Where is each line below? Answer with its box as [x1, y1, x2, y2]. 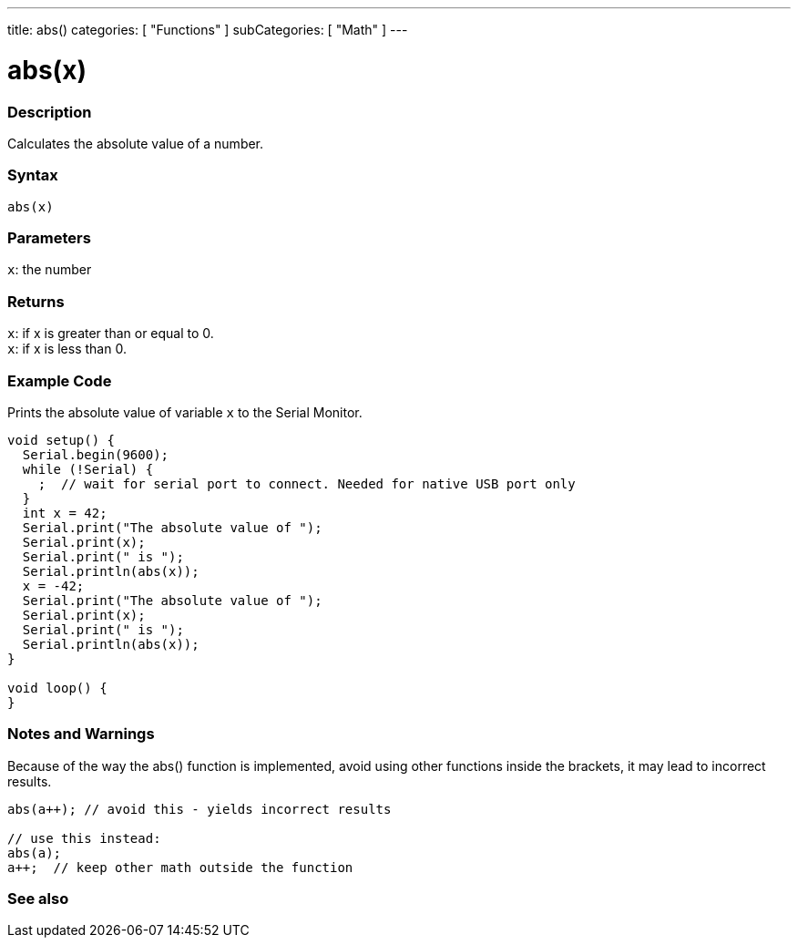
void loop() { [7, 680, 107, 695]
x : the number [7, 262, 92, 278]
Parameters [7, 229, 91, 247]
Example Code [7, 371, 112, 390]
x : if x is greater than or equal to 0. [7, 325, 214, 342]
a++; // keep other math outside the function [7, 859, 353, 875]
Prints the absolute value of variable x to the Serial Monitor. [7, 404, 363, 420]
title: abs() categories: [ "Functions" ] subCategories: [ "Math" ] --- [7, 22, 408, 37]
